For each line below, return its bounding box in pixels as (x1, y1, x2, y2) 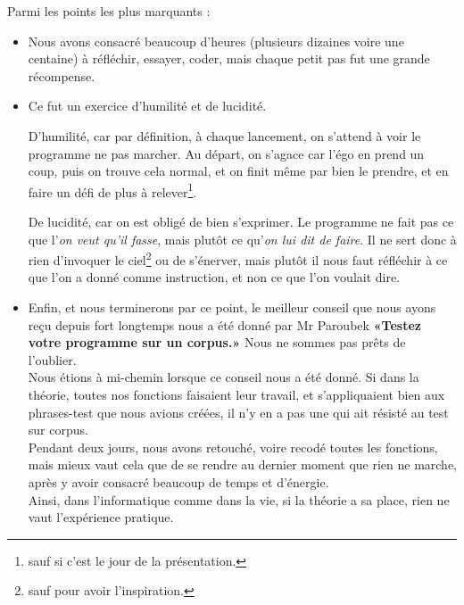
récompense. (28, 66, 95, 85)
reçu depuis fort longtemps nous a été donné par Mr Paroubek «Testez (28, 315, 421, 334)
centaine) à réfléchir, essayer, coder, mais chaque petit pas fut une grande (28, 49, 430, 68)
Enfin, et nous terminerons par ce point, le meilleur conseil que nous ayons (28, 298, 436, 317)
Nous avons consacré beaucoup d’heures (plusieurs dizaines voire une (28, 31, 404, 50)
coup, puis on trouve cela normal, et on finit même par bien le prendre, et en (28, 162, 449, 180)
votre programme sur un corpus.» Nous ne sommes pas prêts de (28, 333, 406, 352)
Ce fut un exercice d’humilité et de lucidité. (28, 96, 267, 115)
